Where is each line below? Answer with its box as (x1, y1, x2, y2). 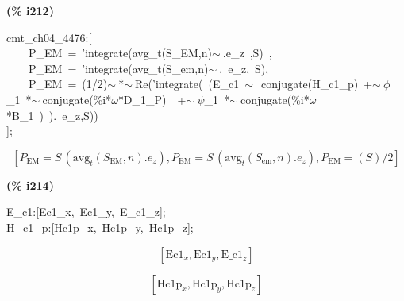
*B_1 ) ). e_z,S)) (6, 106, 98, 123)
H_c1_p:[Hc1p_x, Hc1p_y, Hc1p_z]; (6, 218, 194, 235)
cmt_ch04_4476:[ (6, 29, 92, 45)
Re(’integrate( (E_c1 (135, 75, 240, 92)
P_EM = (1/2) (28, 75, 108, 92)
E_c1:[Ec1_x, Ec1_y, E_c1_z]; (6, 203, 166, 220)
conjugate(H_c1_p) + (261, 75, 373, 92)
